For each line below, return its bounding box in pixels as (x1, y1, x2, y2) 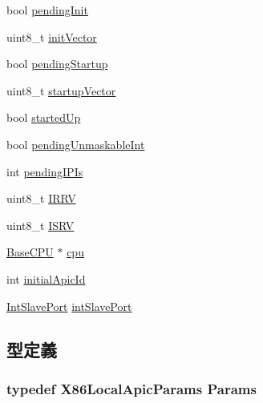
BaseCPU (6, 244, 54, 260)
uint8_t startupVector (6, 82, 116, 99)
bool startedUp (6, 109, 81, 126)
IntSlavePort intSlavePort (6, 297, 132, 314)
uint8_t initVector (6, 28, 97, 45)
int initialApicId (6, 270, 86, 287)
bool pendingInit (6, 2, 88, 18)
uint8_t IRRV (6, 190, 76, 207)
